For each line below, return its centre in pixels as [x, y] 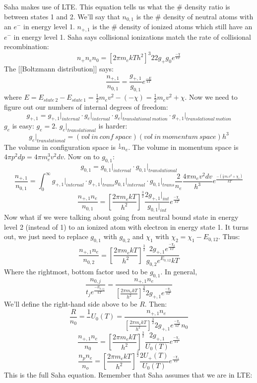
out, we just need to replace [46, 236]
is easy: [23, 126]
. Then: [156, 304]
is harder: [113, 126]
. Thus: [229, 236]
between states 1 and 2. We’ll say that [62, 16]
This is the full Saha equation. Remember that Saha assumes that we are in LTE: [128, 374]
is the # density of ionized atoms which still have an [172, 27]
